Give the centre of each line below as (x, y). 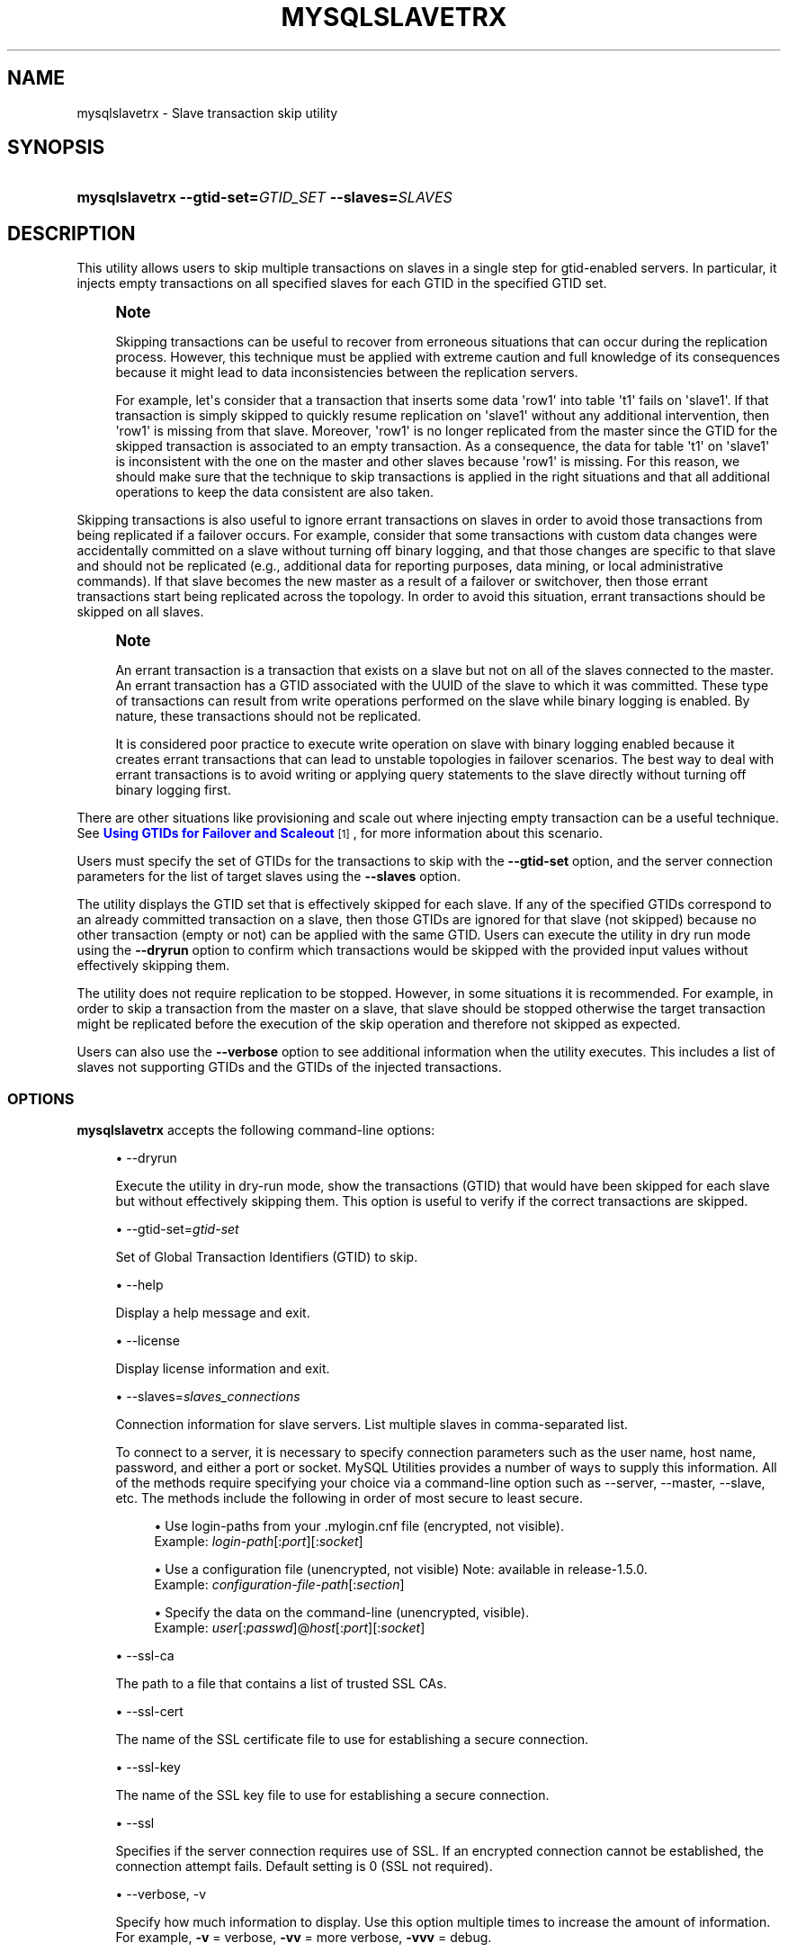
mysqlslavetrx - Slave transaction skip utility (207, 112)
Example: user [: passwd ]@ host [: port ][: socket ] (290, 1628)
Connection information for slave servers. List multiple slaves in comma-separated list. (372, 1425)
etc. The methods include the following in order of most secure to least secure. (349, 1498)
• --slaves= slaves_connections (208, 1397)
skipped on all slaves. (140, 612)
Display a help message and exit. (213, 1313)
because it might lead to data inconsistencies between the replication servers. (347, 373)
